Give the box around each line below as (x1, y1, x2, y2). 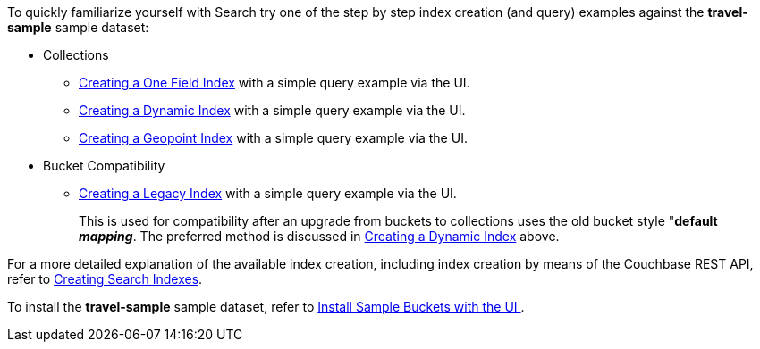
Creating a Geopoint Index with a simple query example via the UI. (79, 130, 468, 145)
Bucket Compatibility (43, 158, 165, 173)
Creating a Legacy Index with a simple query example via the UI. (79, 186, 457, 201)
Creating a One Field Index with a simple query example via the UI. (79, 75, 470, 90)
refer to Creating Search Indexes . (7, 271, 203, 287)
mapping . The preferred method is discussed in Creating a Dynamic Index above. (79, 229, 560, 244)
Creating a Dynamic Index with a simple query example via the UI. (79, 103, 466, 118)
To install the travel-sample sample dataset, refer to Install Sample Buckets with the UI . (7, 299, 525, 314)
